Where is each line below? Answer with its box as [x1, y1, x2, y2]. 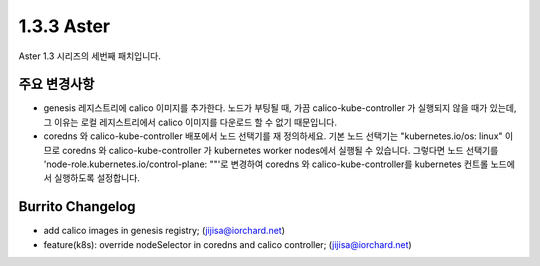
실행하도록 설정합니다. [53, 172, 140, 184]
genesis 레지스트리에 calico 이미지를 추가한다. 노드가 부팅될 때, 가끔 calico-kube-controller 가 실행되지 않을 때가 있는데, [43, 102, 517, 114]
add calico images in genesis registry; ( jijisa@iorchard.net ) [43, 225, 285, 237]
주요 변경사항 [18, 76, 95, 93]
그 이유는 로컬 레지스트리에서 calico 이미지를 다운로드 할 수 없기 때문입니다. [43, 116, 337, 128]
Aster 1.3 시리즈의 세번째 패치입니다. [18, 50, 162, 62]
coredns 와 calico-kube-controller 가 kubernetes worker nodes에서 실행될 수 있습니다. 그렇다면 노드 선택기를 [61, 144, 499, 156]
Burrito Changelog [18, 198, 136, 215]
